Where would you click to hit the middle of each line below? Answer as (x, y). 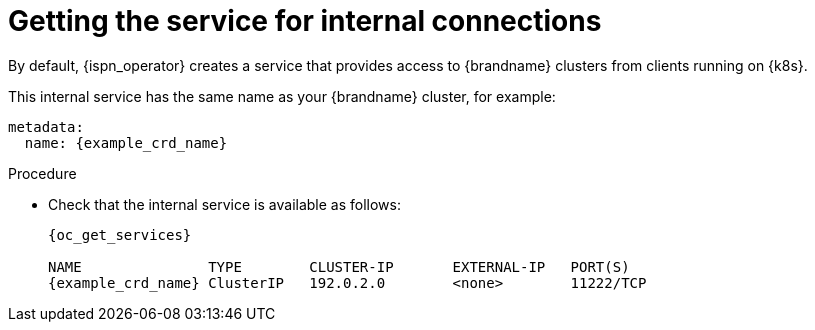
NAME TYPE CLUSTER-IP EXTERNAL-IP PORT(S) (339, 266)
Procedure (42, 173)
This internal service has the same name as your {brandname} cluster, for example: (282, 96)
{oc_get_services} (120, 234)
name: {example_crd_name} (126, 142)
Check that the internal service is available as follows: (224, 204)
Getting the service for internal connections (305, 21)
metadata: (46, 126)
